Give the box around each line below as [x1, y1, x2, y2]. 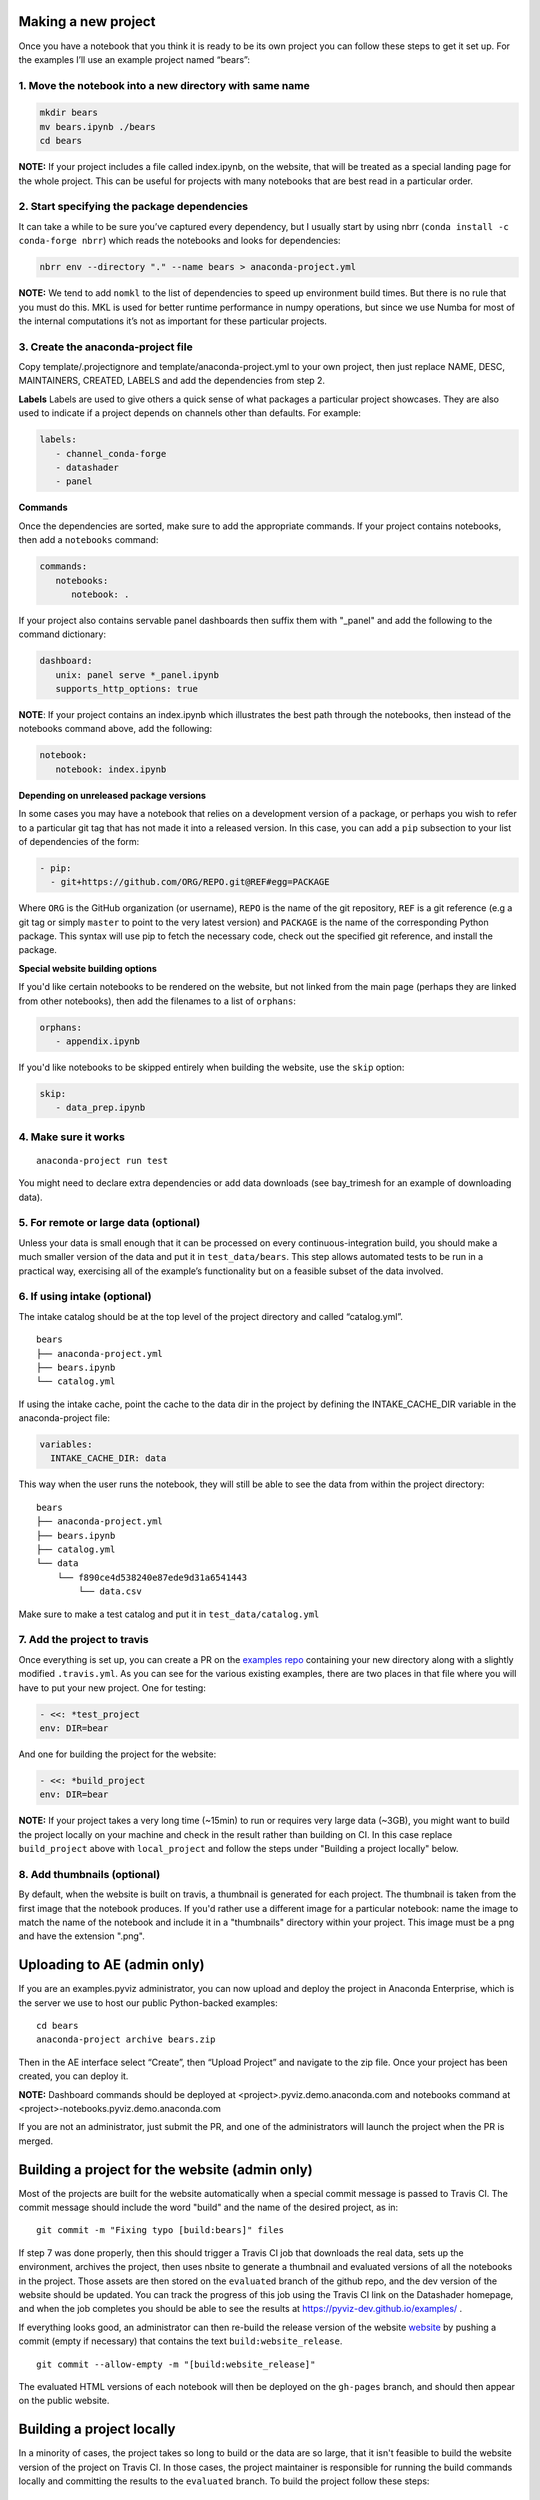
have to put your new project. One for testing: [18, 1681, 207, 1694]
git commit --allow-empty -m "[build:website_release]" [36, 2358, 316, 2370]
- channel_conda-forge [55, 448, 167, 459]
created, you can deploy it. [18, 2070, 129, 2082]
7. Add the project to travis [18, 1633, 149, 1647]
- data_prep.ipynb [55, 1102, 146, 1114]
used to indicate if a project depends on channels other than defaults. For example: [18, 407, 362, 419]
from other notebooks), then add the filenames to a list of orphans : [18, 995, 297, 1007]
